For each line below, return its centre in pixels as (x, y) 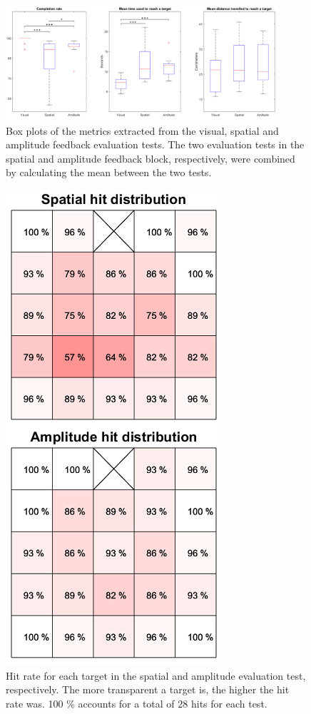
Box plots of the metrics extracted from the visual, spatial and (142, 130)
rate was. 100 (35, 703)
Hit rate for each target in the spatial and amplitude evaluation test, (156, 675)
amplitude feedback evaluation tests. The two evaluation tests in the (155, 144)
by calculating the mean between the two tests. (109, 172)
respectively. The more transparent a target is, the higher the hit (148, 689)
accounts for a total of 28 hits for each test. (173, 703)
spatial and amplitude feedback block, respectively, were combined (151, 158)
